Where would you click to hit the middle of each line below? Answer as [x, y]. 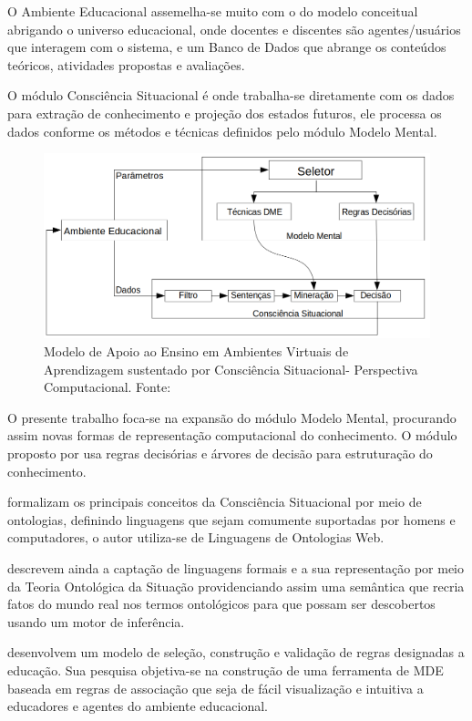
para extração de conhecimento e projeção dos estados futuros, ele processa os [225, 113]
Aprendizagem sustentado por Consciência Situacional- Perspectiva [231, 369]
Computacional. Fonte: [108, 387]
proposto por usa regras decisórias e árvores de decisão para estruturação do [220, 453]
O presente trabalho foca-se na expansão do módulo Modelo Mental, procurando [232, 417]
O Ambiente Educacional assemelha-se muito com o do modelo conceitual [213, 11]
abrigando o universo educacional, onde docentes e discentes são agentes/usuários [234, 29]
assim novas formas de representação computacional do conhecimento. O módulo [232, 435]
